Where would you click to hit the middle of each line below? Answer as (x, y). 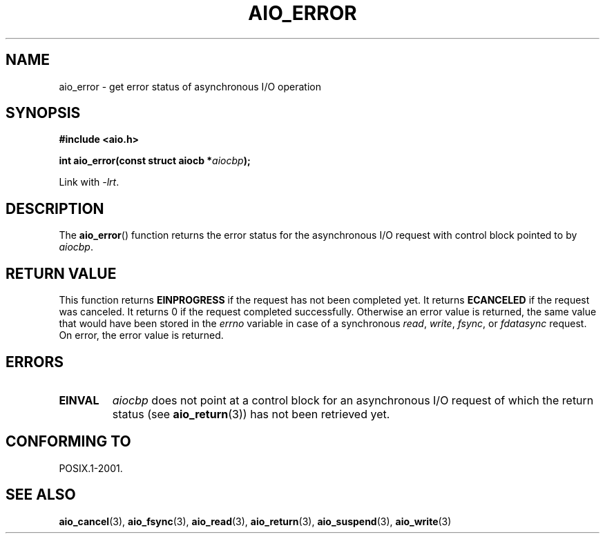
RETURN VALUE (61, 273)
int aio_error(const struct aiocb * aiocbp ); (155, 161)
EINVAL (79, 400)
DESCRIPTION (55, 208)
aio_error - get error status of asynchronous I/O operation (190, 86)
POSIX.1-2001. (91, 468)
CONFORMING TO (68, 442)
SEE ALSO (41, 495)
